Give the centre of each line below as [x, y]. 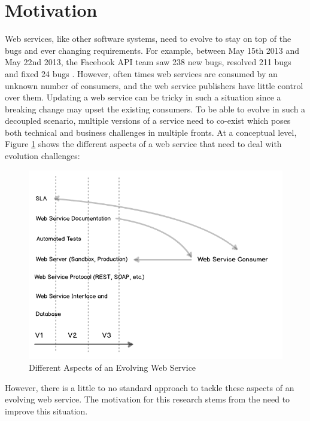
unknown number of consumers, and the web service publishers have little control [154, 85]
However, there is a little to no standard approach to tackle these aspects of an [150, 387]
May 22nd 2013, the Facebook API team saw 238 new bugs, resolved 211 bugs [148, 62]
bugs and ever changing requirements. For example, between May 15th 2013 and [152, 50]
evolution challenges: [42, 156]
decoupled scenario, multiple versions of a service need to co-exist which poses [148, 120]
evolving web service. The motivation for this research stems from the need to [148, 399]
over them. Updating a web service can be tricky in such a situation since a [143, 97]
